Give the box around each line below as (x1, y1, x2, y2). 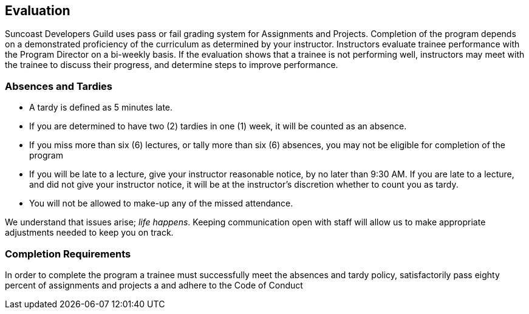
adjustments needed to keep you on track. (5, 227, 174, 238)
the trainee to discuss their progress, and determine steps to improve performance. (5, 60, 338, 70)
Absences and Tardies (5, 80, 113, 92)
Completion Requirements (5, 247, 131, 260)
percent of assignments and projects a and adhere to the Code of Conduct (5, 279, 303, 290)
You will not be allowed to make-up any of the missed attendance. (29, 198, 293, 209)
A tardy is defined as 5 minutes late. (29, 102, 173, 113)
